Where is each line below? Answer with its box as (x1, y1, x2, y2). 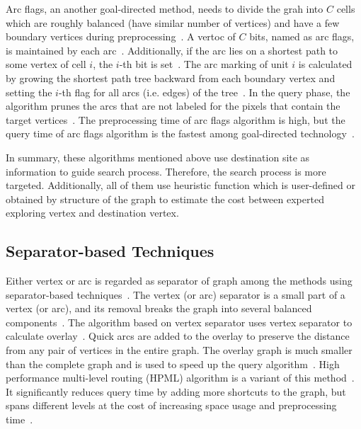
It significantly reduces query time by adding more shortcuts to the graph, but (6, 384, 346, 399)
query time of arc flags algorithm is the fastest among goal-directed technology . (6, 126, 355, 141)
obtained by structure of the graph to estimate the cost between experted (6, 191, 324, 206)
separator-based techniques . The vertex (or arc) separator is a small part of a (6, 287, 345, 302)
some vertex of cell (6, 57, 86, 71)
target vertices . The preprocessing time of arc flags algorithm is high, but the (6, 112, 345, 127)
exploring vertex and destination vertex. (6, 205, 179, 220)
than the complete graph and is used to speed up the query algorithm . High (6, 356, 340, 371)
